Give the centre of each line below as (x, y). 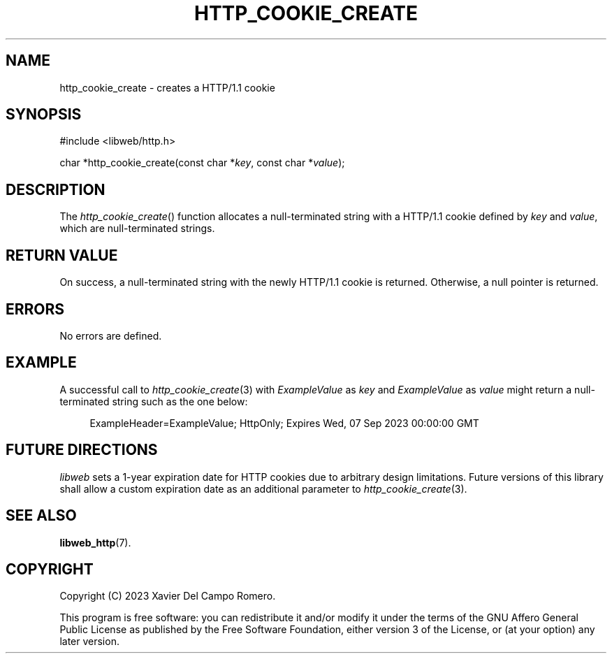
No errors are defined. (111, 335)
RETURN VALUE (62, 255)
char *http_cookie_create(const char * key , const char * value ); (202, 163)
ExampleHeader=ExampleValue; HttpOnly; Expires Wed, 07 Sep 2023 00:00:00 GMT (284, 423)
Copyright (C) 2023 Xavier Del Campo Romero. (168, 596)
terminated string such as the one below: (154, 401)
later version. (89, 642)
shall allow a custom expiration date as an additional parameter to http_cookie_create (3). (263, 488)
